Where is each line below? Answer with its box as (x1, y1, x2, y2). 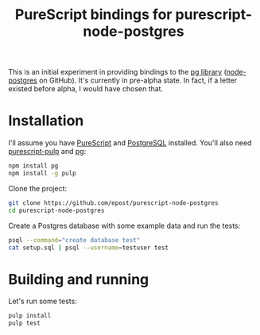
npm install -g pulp (8, 169, 77, 177)
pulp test (8, 319, 41, 327)
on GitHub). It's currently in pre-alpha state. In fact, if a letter (38, 75, 238, 85)
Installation (8, 112, 84, 130)
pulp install (8, 312, 52, 320)
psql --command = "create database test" (8, 236, 141, 244)
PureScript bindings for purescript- (14, 6, 253, 24)
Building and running (8, 270, 149, 288)
